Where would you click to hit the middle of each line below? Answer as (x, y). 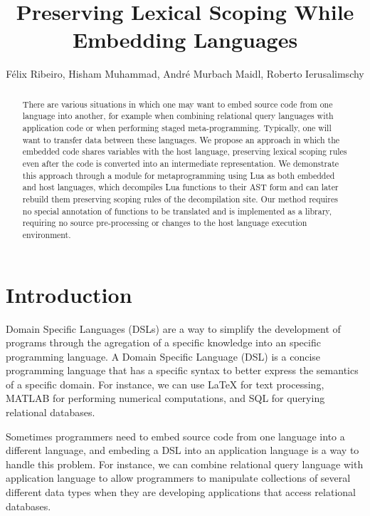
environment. (47, 234)
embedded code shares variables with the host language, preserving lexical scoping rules (185, 151)
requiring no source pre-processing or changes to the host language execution (165, 223)
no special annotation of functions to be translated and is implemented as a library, (177, 211)
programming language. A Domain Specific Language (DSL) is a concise (163, 356)
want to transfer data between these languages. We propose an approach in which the (181, 139)
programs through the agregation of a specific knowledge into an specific (163, 342)
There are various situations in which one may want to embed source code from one (178, 104)
